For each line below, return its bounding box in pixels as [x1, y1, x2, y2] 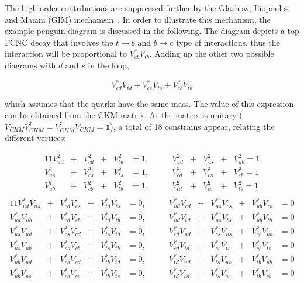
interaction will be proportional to [5, 47, 127, 60]
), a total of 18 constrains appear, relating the [110, 120, 275, 132]
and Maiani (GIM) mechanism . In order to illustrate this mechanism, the [5, 13, 271, 25]
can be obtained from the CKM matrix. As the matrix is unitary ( [5, 109, 243, 121]
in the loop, [88, 58, 129, 71]
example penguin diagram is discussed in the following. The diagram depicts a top [5, 25, 299, 37]
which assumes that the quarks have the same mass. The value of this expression [5, 97, 294, 109]
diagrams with [5, 58, 56, 71]
